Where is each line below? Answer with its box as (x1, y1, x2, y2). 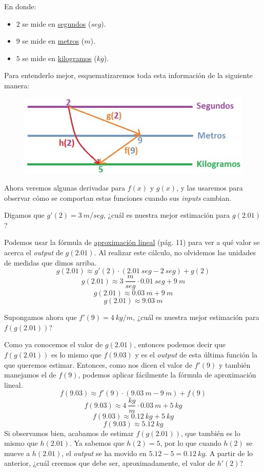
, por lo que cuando (160, 438, 221, 448)
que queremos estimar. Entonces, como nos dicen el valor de (4, 359, 192, 370)
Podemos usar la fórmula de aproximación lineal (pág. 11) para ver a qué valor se (4, 237, 260, 248)
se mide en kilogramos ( (22, 52, 97, 63)
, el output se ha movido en (62, 447, 147, 458)
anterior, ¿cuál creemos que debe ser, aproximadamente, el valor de (4, 458, 215, 468)
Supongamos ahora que (4, 312, 77, 323)
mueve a (4, 447, 30, 458)
